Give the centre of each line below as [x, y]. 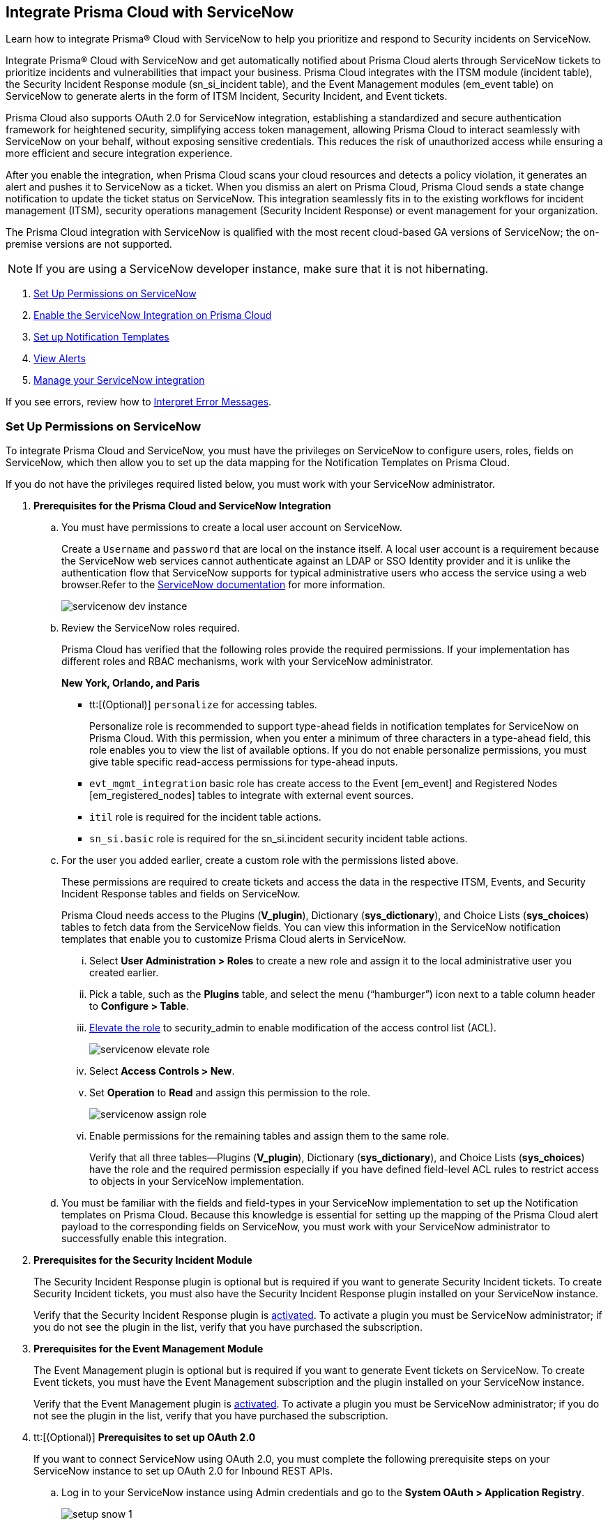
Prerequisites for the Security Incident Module [143, 1260]
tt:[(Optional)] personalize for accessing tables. [203, 705]
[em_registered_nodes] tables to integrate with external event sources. [252, 796]
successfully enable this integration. [144, 1239]
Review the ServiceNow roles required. [151, 628]
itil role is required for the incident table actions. [205, 817]
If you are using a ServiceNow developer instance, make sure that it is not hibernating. [262, 269]
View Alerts [60, 359]
